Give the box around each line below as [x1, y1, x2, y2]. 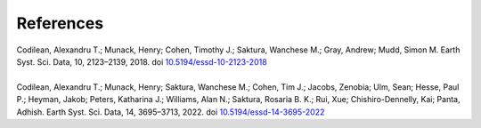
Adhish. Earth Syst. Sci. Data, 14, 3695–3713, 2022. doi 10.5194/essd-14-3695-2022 [16, 107, 325, 117]
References [16, 13, 104, 33]
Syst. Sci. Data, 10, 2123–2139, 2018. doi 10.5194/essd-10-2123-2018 [16, 56, 267, 67]
